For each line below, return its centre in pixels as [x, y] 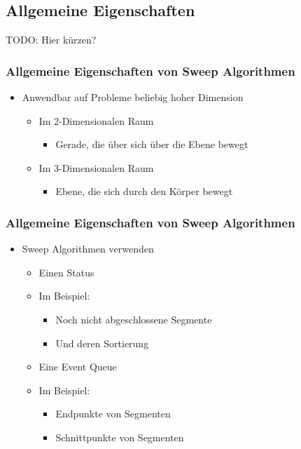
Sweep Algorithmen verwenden [88, 249]
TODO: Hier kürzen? [51, 40]
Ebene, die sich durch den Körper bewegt [144, 191]
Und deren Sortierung [102, 343]
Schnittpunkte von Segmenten [120, 437]
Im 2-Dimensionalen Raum [96, 120]
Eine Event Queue [78, 367]
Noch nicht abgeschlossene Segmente [134, 319]
